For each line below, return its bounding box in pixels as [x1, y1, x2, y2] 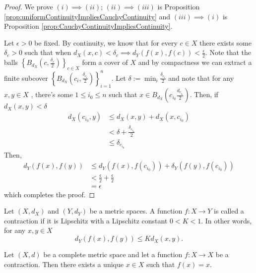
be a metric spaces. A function [89, 206, 183, 216]
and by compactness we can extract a [138, 57, 252, 67]
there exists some [199, 37, 252, 48]
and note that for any [168, 72, 234, 83]
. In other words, [201, 215, 252, 225]
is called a [214, 206, 244, 216]
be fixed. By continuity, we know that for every [34, 37, 178, 48]
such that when [24, 47, 71, 57]
